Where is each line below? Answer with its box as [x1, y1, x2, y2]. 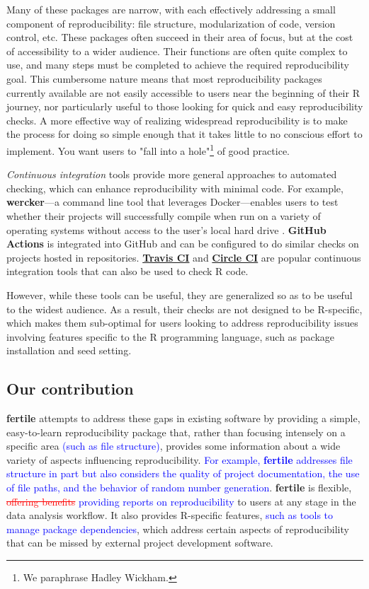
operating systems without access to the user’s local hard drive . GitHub [6, 222, 327, 237]
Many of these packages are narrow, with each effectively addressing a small [6, 2, 336, 16]
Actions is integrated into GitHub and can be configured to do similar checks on [6, 236, 359, 251]
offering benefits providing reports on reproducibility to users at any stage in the [6, 494, 356, 508]
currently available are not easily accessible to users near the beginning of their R [6, 85, 360, 100]
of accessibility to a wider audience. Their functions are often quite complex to [6, 43, 348, 58]
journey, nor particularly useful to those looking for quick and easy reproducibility [6, 99, 363, 114]
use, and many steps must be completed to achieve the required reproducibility [6, 57, 349, 72]
